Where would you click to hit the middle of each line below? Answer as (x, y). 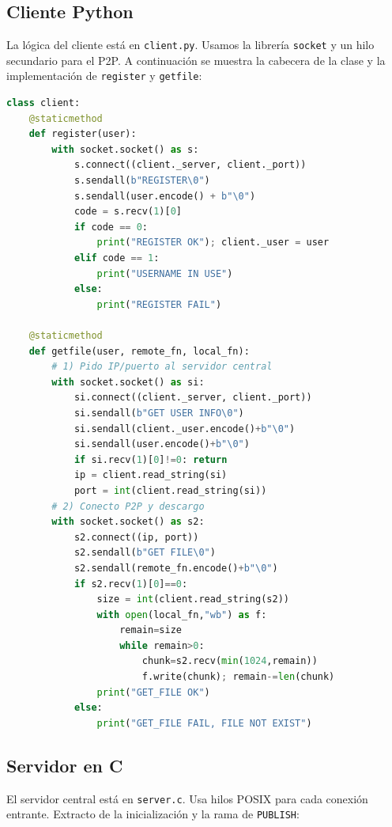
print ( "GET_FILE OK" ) (153, 692)
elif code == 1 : (117, 258)
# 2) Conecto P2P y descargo (128, 506)
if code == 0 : (111, 227)
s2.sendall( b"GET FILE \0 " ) (145, 553)
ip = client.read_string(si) (151, 475)
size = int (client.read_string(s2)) (193, 599)
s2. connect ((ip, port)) (136, 537)
